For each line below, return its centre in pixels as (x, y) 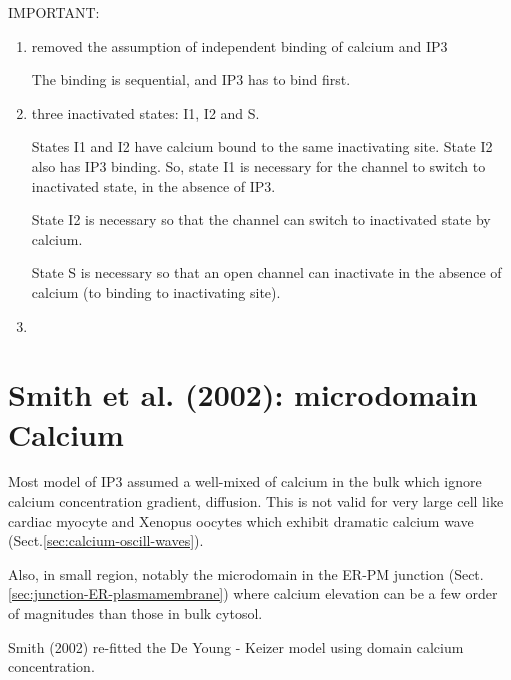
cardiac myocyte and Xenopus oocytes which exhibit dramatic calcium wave (241, 520)
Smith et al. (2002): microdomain (243, 394)
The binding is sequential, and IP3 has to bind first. (191, 79)
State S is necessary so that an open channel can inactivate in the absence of (266, 272)
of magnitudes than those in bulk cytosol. (135, 613)
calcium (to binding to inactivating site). (156, 291)
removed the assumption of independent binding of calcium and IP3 (239, 45)
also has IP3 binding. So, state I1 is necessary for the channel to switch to (258, 165)
